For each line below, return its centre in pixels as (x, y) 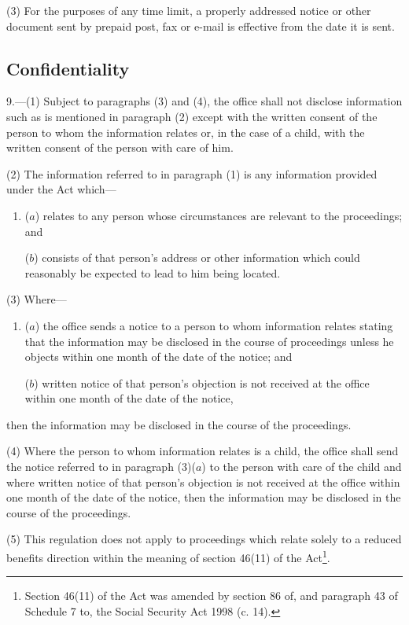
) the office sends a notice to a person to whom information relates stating (214, 325)
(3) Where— (37, 299)
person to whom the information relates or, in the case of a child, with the (186, 132)
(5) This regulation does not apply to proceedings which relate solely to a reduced (204, 539)
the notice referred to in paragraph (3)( (101, 467)
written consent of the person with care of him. (120, 147)
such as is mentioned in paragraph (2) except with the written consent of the (192, 116)
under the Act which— (61, 189)
